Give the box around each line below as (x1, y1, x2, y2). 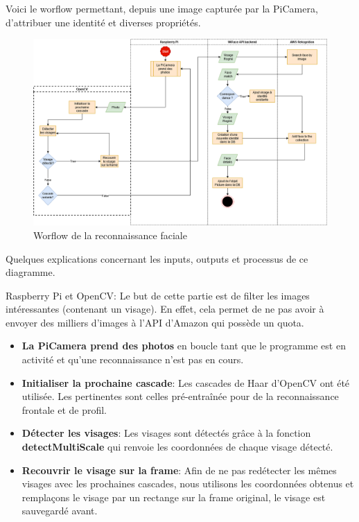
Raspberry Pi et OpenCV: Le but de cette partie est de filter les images (6, 288, 310, 302)
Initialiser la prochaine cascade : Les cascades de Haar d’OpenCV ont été (21, 375, 350, 390)
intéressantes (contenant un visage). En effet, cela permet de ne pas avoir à (6, 302, 324, 316)
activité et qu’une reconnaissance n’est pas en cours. (21, 352, 244, 367)
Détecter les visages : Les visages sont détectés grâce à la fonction (21, 426, 311, 440)
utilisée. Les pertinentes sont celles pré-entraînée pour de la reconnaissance (21, 389, 339, 403)
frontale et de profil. (21, 402, 107, 417)
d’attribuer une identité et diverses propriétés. (6, 15, 201, 29)
